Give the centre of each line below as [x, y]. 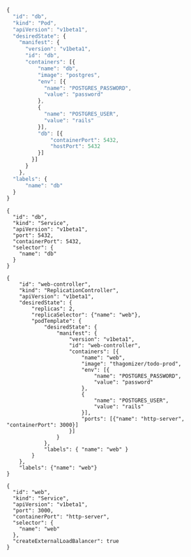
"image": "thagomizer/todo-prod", [131, 364]
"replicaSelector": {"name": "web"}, [86, 315]
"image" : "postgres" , [69, 75]
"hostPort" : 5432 [75, 147]
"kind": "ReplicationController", [69, 291]
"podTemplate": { [56, 321]
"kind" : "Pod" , [35, 23]
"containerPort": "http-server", [61, 517]
